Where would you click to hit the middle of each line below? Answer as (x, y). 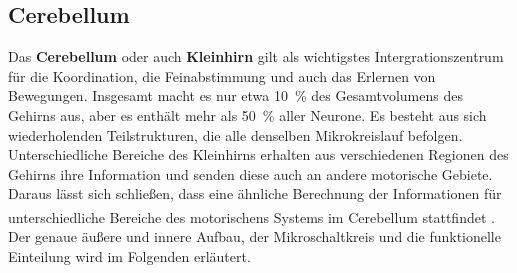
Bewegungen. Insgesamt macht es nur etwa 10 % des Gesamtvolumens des (235, 95)
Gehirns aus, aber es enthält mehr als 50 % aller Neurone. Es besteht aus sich (247, 114)
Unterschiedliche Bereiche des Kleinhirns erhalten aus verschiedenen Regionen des (258, 154)
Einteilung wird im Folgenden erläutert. (129, 255)
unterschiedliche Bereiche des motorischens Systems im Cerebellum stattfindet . (251, 216)
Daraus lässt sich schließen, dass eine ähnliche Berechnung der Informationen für (255, 193)
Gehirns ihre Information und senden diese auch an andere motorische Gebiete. (250, 173)
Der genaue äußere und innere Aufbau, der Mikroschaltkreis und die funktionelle (254, 236)
